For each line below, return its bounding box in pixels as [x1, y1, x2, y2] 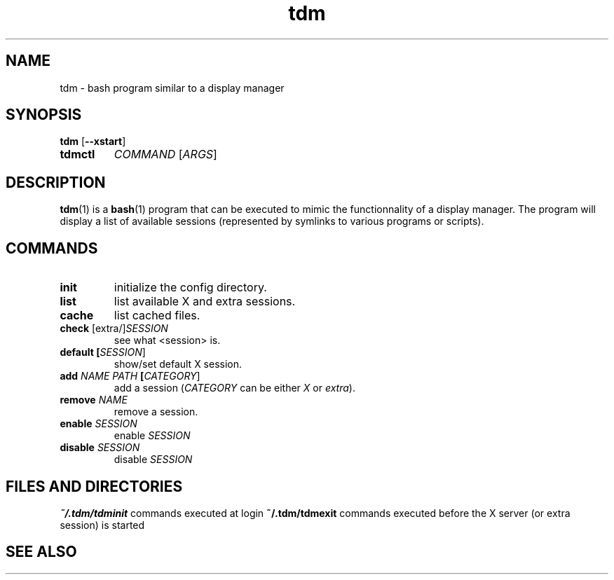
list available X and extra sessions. [114, 294, 296, 309]
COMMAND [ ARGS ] [114, 147, 217, 162]
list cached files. [114, 308, 200, 323]
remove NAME [60, 394, 128, 406]
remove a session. [114, 406, 198, 418]
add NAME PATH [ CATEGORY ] [60, 370, 200, 382]
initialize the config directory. [114, 280, 267, 295]
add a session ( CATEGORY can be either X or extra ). [114, 382, 355, 394]
